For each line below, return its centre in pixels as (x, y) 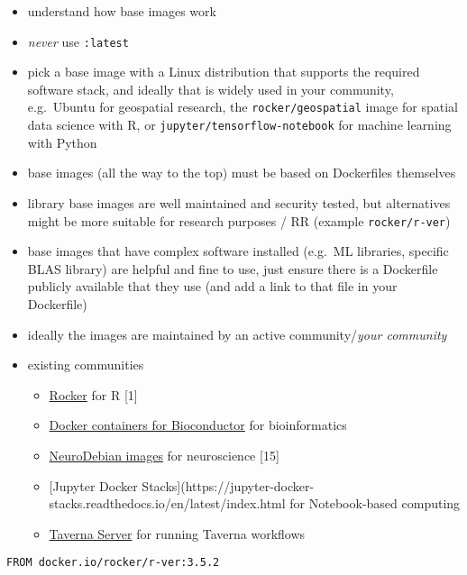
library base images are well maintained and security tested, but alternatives (239, 202)
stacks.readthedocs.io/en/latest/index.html (167, 503)
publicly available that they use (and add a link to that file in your (212, 286)
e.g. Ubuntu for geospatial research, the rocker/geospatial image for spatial (243, 107)
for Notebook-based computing (375, 503)
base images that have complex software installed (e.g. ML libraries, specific (238, 251)
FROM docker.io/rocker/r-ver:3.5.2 (113, 563)
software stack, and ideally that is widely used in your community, (211, 89)
